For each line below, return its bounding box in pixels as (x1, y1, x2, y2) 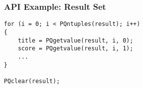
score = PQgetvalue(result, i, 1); (18, 45, 133, 52)
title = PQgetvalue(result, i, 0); (18, 37, 133, 44)
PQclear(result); (4, 77, 60, 85)
